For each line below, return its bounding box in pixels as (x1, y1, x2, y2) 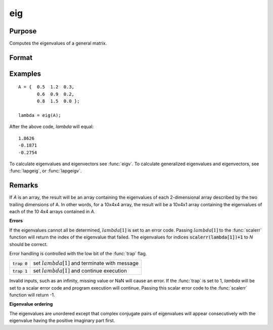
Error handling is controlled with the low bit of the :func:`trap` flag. (9, 251, 147, 257)
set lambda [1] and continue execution (33, 267, 127, 274)
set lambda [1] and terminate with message (33, 260, 139, 267)
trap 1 (12, 268, 28, 274)
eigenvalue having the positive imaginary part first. (9, 317, 115, 323)
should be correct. (9, 241, 48, 247)
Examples (9, 69, 41, 78)
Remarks (9, 181, 38, 190)
